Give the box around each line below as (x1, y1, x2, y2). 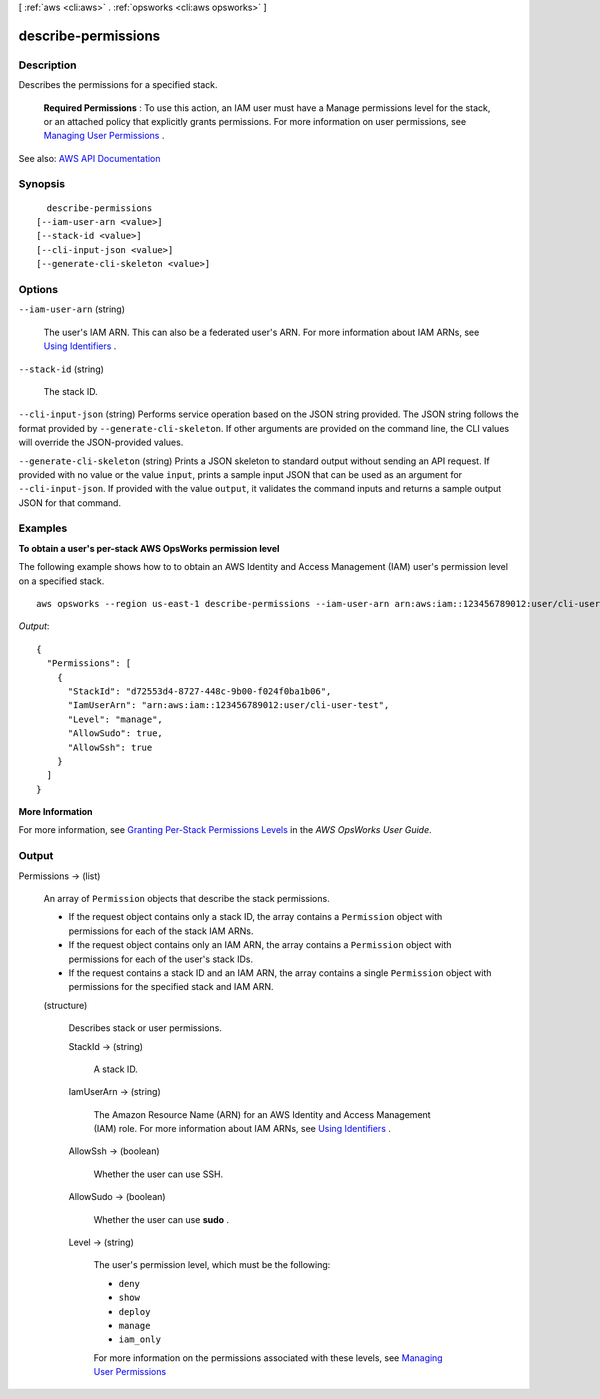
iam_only (118, 1334, 162, 1345)
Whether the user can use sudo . (93, 1213, 230, 1225)
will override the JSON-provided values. (18, 436, 184, 449)
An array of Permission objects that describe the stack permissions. (43, 892, 330, 904)
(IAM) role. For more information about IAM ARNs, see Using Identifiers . (93, 1123, 392, 1135)
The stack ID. (43, 385, 99, 397)
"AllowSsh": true (67, 741, 153, 753)
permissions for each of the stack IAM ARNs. (68, 925, 254, 937)
